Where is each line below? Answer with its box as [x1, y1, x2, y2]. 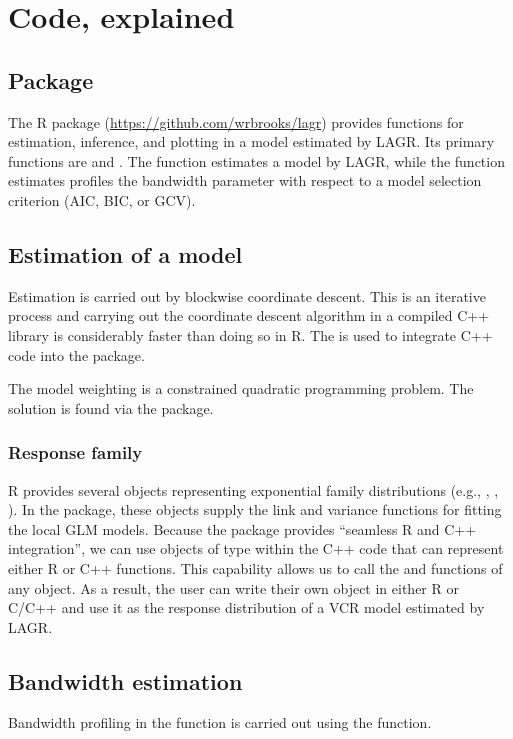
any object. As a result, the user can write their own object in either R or [8, 577, 459, 598]
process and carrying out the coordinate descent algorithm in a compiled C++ [8, 305, 490, 326]
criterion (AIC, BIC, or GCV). [8, 189, 196, 210]
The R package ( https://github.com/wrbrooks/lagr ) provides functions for [8, 111, 464, 132]
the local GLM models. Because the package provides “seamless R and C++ [8, 518, 477, 539]
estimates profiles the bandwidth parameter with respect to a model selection [8, 170, 482, 191]
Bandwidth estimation [8, 665, 243, 696]
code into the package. [8, 344, 145, 365]
